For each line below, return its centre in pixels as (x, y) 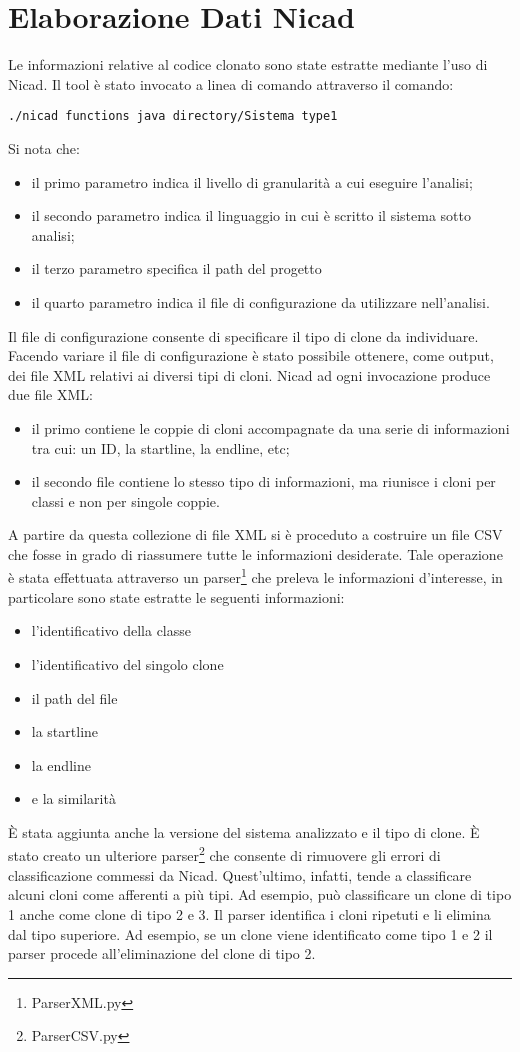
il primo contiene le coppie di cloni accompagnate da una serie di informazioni (270, 427)
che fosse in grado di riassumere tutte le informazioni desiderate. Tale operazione (255, 553)
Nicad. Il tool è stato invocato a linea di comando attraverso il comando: (231, 83)
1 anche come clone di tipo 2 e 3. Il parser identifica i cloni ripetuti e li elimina (249, 913)
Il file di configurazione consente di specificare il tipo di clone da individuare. (243, 335)
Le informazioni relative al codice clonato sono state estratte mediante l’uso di (248, 64)
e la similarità (73, 798)
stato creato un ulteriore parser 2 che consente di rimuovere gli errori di (224, 854)
